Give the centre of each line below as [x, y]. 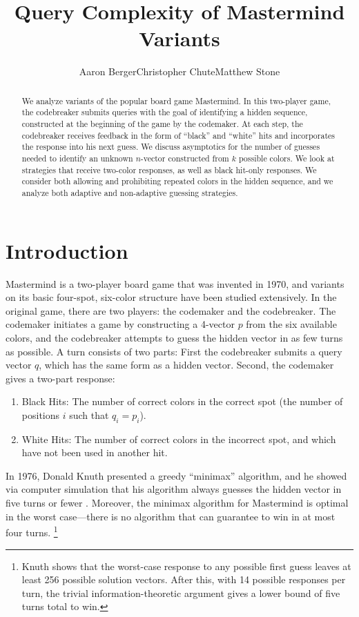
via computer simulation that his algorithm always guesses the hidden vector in [174, 489]
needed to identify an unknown [77, 158]
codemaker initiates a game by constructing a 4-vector [120, 324]
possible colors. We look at [287, 158]
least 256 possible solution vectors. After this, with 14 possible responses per [184, 579]
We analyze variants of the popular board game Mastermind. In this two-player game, [176, 100]
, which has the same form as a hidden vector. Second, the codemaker [186, 365]
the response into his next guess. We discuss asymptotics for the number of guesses [171, 147]
